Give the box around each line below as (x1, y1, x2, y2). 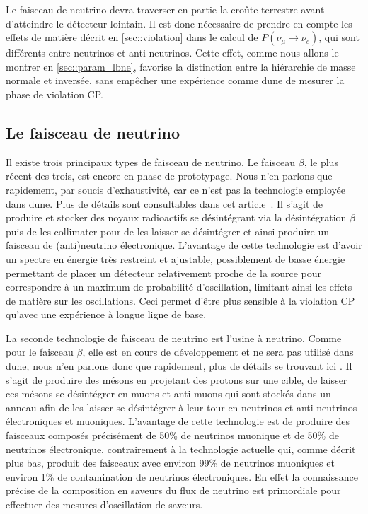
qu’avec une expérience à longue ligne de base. (6, 307, 207, 322)
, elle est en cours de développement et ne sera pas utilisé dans (82, 344, 354, 359)
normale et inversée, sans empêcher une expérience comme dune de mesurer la (6, 73, 345, 88)
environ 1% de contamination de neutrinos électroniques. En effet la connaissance (6, 469, 358, 484)
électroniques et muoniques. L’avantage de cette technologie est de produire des (6, 414, 350, 428)
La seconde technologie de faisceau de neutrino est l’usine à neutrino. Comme (6, 330, 342, 345)
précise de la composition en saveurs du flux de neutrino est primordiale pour (6, 483, 341, 498)
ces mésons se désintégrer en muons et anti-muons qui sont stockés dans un (6, 386, 331, 401)
